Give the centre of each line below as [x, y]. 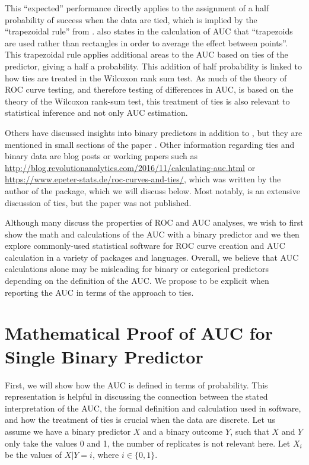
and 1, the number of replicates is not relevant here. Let [189, 443]
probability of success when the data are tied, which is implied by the [131, 19]
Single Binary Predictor [104, 356]
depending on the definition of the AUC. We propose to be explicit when [137, 281]
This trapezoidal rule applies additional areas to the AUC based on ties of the [146, 54]
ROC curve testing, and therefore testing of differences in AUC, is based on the [149, 89]
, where [106, 455]
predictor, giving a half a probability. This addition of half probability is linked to [153, 66]
